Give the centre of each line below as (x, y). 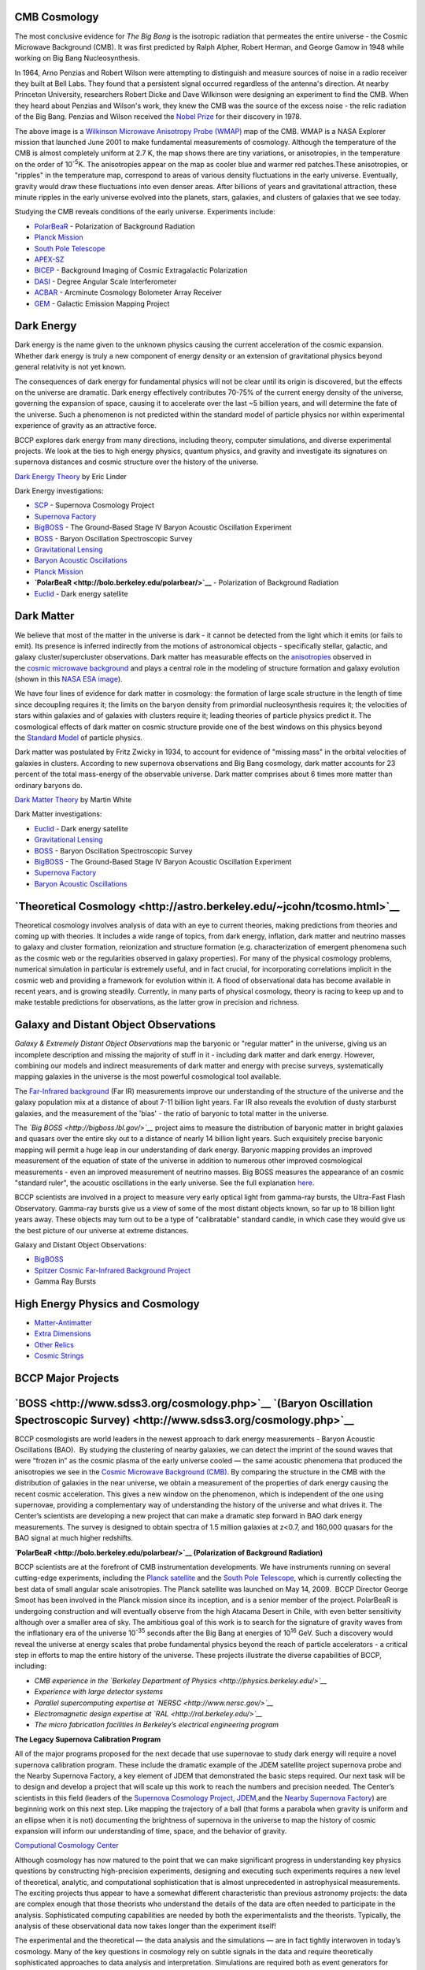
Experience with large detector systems (99, 1692)
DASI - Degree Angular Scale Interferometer (105, 281)
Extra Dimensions (63, 1334)
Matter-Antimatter (63, 1322)
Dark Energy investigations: (59, 491)
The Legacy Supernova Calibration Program (88, 1739)
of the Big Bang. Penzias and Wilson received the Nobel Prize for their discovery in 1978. (158, 117)
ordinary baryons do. (48, 785)
